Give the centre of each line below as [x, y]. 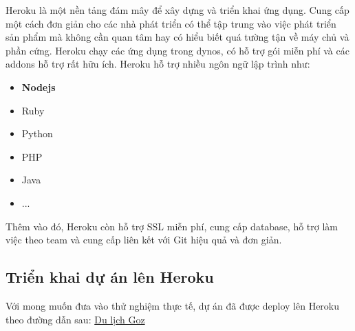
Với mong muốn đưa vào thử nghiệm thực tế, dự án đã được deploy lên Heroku [173, 305]
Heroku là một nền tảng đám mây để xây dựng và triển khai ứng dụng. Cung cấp [177, 10]
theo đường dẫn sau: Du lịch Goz [75, 319]
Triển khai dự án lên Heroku [110, 277]
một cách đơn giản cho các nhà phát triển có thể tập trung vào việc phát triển [171, 23]
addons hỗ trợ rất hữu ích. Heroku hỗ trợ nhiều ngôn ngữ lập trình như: [158, 64]
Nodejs [39, 87]
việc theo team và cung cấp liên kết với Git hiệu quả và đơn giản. [144, 240]
